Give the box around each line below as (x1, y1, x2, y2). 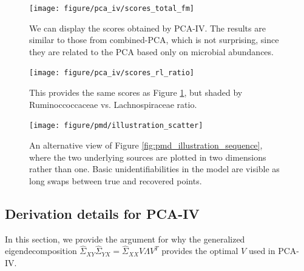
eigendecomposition (5, 244, 77, 257)
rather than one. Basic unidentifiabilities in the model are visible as (29, 162, 280, 175)
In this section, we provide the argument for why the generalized (5, 232, 245, 245)
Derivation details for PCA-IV (5, 204, 200, 222)
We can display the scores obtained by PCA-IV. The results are (29, 21, 266, 34)
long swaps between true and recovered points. (29, 174, 202, 187)
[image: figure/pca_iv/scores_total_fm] (29, 4, 195, 13)
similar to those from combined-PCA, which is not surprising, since (29, 33, 279, 46)
